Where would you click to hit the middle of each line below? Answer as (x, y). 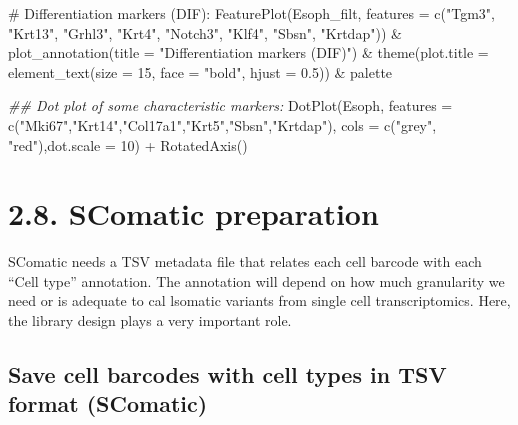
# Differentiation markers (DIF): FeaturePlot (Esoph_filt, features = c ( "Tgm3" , (252, 13)
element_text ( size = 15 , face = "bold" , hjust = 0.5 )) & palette (200, 71)
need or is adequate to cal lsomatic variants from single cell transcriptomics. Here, (259, 300)
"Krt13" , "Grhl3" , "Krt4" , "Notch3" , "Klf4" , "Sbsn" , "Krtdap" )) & (205, 32)
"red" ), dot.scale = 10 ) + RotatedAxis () (128, 144)
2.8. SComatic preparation (193, 213)
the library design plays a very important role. (150, 320)
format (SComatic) (108, 403)
